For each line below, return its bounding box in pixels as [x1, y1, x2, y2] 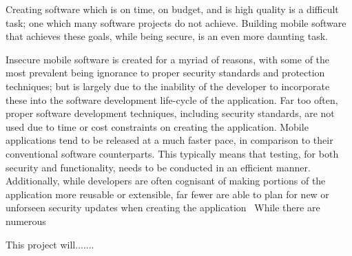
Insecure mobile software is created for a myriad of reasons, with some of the [6, 52, 330, 66]
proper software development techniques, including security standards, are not [6, 106, 335, 120]
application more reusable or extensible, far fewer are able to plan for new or [6, 186, 329, 201]
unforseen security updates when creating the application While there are [6, 200, 320, 215]
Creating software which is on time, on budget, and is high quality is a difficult [6, 2, 339, 16]
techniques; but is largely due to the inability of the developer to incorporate [6, 78, 330, 93]
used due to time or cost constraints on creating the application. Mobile [6, 119, 309, 134]
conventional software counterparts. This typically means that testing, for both [6, 146, 339, 160]
